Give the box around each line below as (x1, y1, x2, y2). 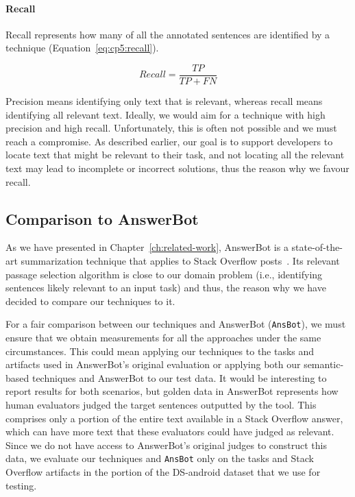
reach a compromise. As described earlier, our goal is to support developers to (5, 134, 333, 148)
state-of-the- (291, 240, 343, 254)
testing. (5, 478, 37, 492)
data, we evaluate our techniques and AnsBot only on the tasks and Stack (5, 451, 314, 465)
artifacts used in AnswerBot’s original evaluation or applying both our (5, 357, 301, 372)
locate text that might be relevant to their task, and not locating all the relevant (5, 147, 345, 162)
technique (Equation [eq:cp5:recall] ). (5, 40, 159, 55)
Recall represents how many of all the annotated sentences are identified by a (5, 27, 330, 41)
